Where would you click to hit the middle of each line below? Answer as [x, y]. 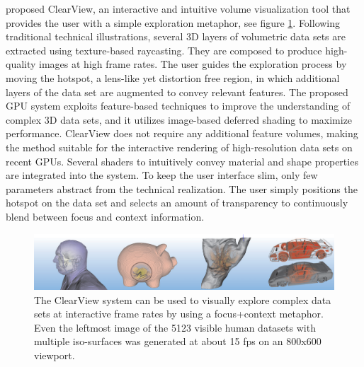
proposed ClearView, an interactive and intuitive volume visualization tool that [178, 8]
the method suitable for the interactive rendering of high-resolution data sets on [179, 147]
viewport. [55, 355]
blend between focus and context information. [105, 216]
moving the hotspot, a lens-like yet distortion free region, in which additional [173, 77]
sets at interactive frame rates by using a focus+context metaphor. [179, 314]
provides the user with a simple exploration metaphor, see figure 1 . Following [173, 22]
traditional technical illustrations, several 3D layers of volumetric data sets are [176, 36]
